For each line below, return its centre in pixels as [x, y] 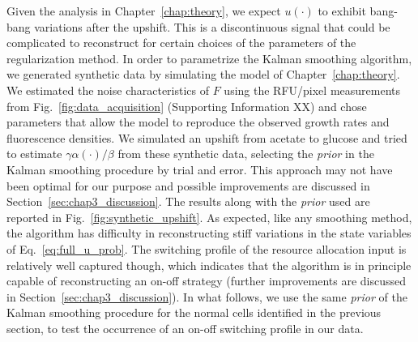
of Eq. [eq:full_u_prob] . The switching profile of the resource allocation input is [207, 248]
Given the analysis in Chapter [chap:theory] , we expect [144, 11]
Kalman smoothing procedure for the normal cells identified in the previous [194, 312]
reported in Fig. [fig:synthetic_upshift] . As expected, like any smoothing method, [209, 217]
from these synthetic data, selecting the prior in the [246, 154]
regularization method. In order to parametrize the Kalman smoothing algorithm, [209, 58]
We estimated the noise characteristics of [108, 90]
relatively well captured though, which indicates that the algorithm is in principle [209, 265]
